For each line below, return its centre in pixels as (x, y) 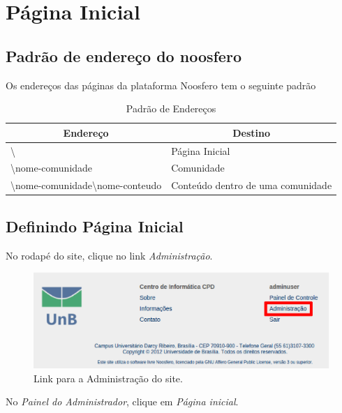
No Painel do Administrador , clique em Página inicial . (122, 401)
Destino (252, 132)
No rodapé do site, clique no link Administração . (109, 255)
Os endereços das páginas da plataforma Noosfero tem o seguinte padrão (161, 85)
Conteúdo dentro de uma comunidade (252, 185)
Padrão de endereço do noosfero (124, 55)
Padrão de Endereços (171, 108)
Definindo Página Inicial (95, 226)
